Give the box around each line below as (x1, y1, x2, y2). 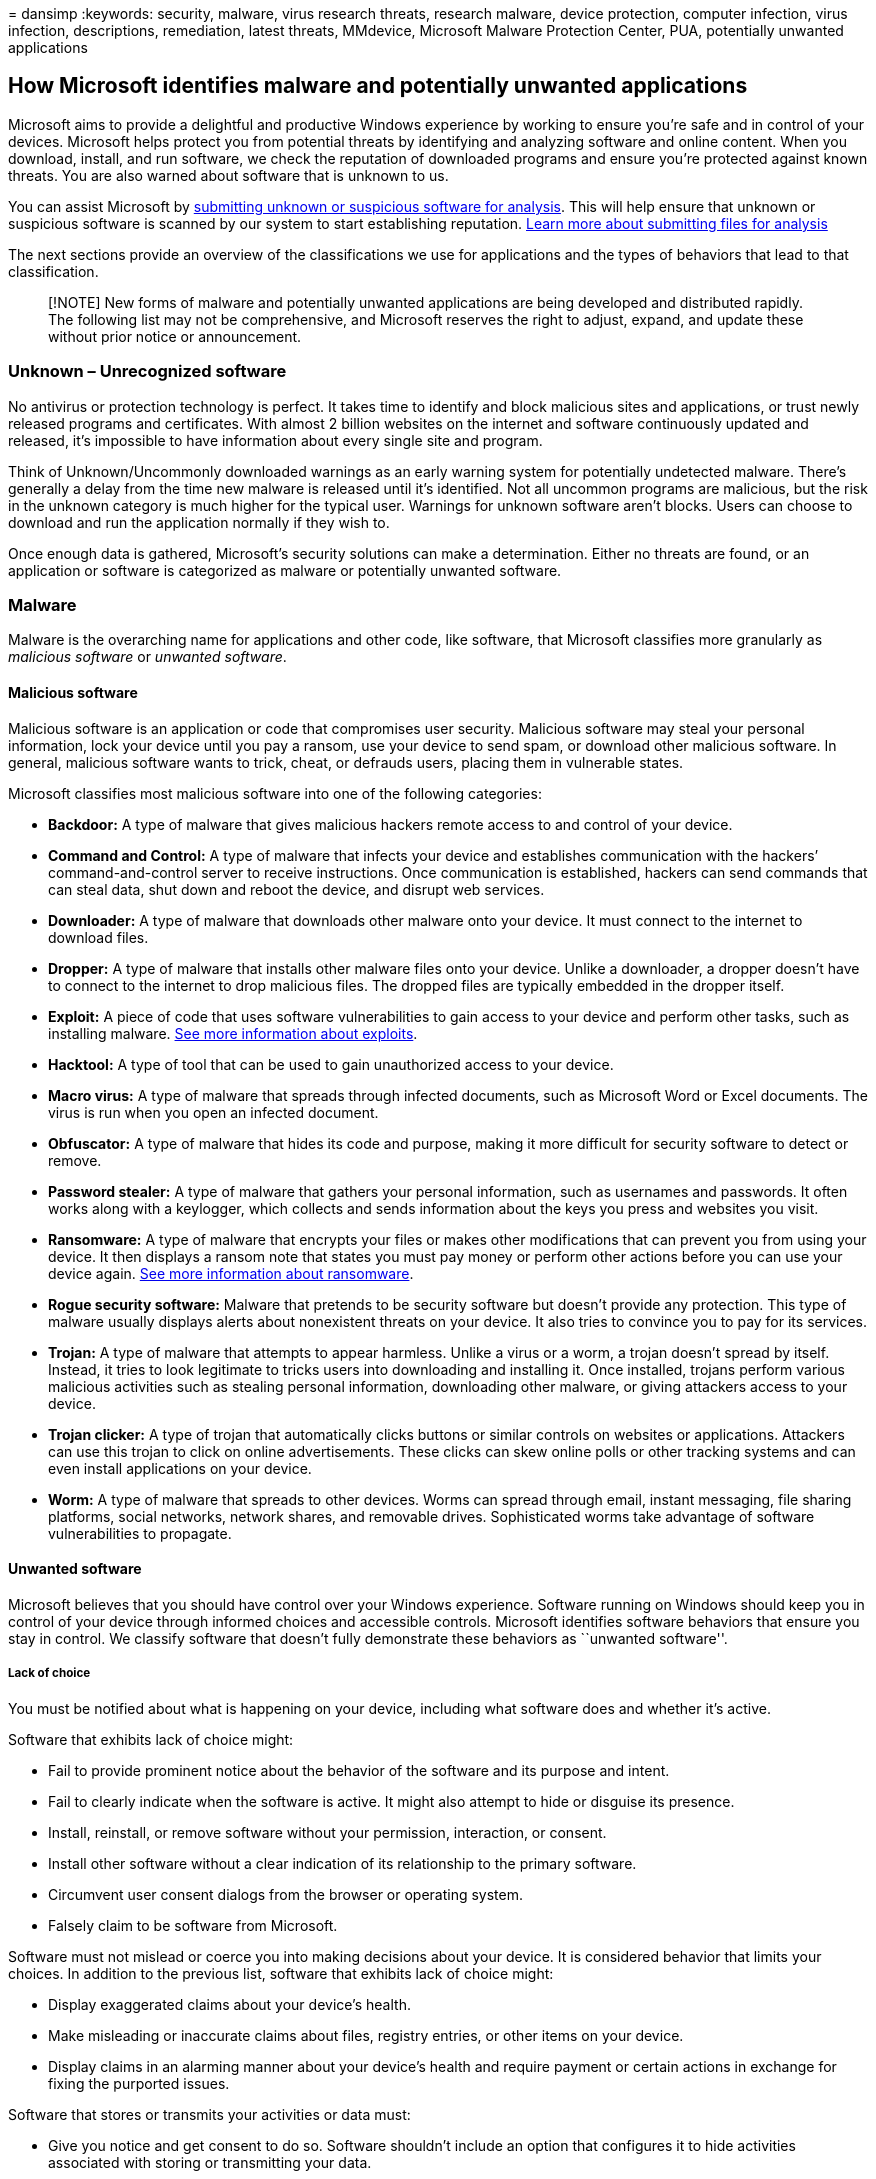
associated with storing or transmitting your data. (48, 2153, 372, 2171)
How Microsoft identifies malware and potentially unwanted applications (8, 73, 748, 99)
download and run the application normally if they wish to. (8, 513, 390, 531)
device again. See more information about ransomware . (48, 1264, 414, 1282)
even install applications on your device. (48, 1459, 312, 1477)
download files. (48, 928, 149, 946)
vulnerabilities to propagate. (48, 1524, 232, 1542)
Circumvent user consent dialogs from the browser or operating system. (48, 1885, 524, 1903)
